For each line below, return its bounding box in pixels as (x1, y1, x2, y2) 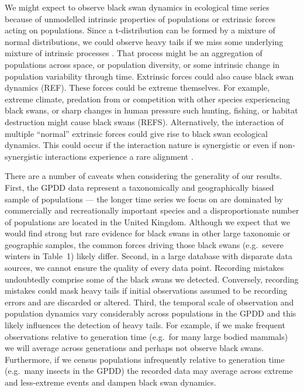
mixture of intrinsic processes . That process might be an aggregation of (5, 47, 262, 59)
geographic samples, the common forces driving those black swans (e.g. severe (5, 238, 284, 250)
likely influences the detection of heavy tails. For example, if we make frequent (5, 319, 285, 331)
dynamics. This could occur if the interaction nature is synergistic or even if (5, 139, 277, 151)
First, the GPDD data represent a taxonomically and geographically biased (5, 181, 274, 193)
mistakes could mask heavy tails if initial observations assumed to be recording (5, 284, 288, 297)
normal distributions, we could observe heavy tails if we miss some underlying (5, 35, 284, 47)
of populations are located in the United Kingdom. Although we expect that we (5, 215, 291, 228)
